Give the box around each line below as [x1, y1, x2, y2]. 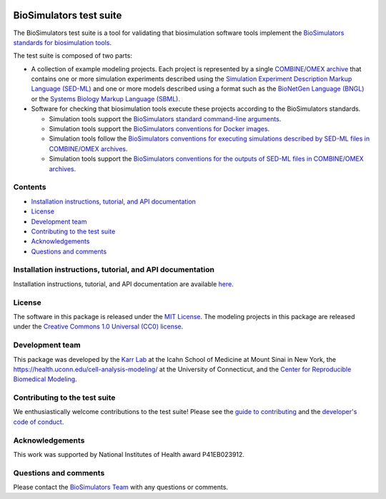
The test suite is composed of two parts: [13, 51, 132, 60]
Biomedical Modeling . [13, 375, 78, 383]
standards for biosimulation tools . [13, 38, 112, 46]
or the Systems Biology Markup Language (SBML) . [31, 94, 181, 103]
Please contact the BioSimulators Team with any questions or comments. [13, 483, 229, 492]
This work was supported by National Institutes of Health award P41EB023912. [13, 450, 244, 458]
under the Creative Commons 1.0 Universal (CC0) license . [13, 322, 184, 331]
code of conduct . [13, 418, 64, 426]
